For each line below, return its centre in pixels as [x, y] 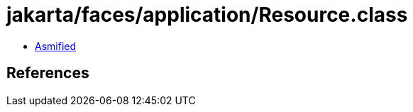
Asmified [56, 46]
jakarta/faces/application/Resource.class [207, 15]
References [48, 73]
